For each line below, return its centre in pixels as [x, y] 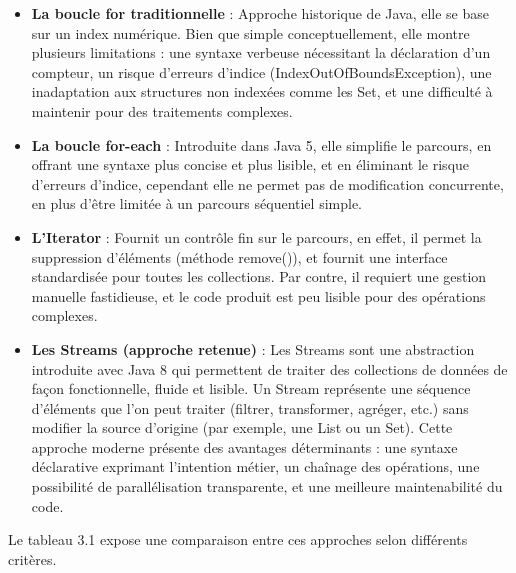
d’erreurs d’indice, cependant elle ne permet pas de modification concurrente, [267, 183]
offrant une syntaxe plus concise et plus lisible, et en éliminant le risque [250, 164]
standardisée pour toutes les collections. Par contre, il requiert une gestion [259, 276]
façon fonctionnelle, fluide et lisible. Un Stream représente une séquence [251, 388]
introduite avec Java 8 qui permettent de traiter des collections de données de [269, 368]
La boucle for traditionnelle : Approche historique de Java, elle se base [260, 13]
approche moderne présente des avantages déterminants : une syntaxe [244, 446]
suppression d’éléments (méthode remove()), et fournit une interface [239, 256]
